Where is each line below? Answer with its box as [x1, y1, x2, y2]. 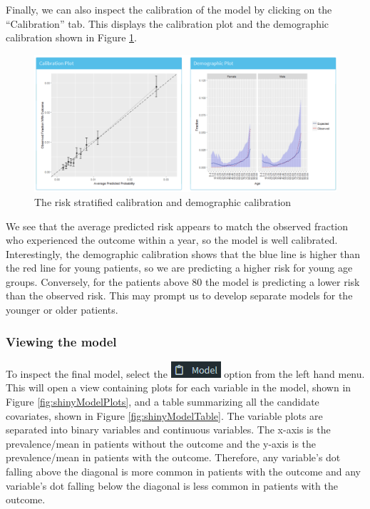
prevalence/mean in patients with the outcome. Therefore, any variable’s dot [6, 450, 341, 465]
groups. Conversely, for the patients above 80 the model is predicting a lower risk [6, 274, 360, 289]
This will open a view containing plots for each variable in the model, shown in [6, 380, 351, 395]
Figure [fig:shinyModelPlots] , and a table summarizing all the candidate [6, 394, 319, 409]
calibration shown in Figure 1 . [6, 30, 137, 45]
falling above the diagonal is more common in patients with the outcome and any [6, 464, 361, 479]
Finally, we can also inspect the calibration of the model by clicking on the [6, 2, 332, 16]
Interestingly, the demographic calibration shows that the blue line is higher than [6, 246, 361, 261]
